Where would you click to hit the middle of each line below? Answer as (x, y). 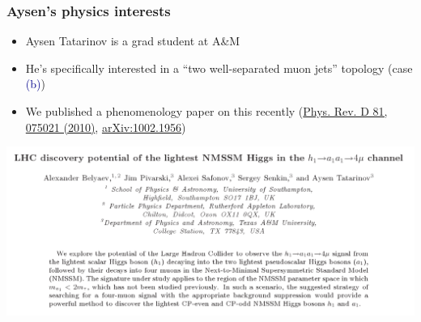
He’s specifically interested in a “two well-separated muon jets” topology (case (219, 68)
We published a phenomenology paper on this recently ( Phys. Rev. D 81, (206, 111)
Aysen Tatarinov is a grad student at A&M (133, 41)
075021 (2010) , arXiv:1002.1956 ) (106, 127)
